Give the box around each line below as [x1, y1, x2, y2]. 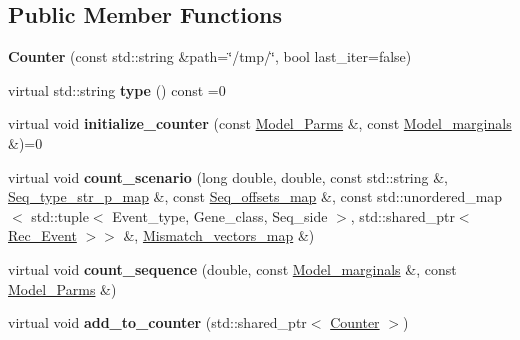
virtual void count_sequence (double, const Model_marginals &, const [8, 258, 457, 279]
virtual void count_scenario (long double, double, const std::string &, [8, 166, 448, 187]
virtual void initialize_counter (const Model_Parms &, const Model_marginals [8, 113, 512, 134]
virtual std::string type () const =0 [8, 79, 226, 100]
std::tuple [31, 205, 89, 226]
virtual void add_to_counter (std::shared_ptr [8, 312, 307, 333]
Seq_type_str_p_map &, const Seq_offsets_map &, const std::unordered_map [8, 186, 503, 207]
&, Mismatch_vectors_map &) [123, 225, 315, 246]
